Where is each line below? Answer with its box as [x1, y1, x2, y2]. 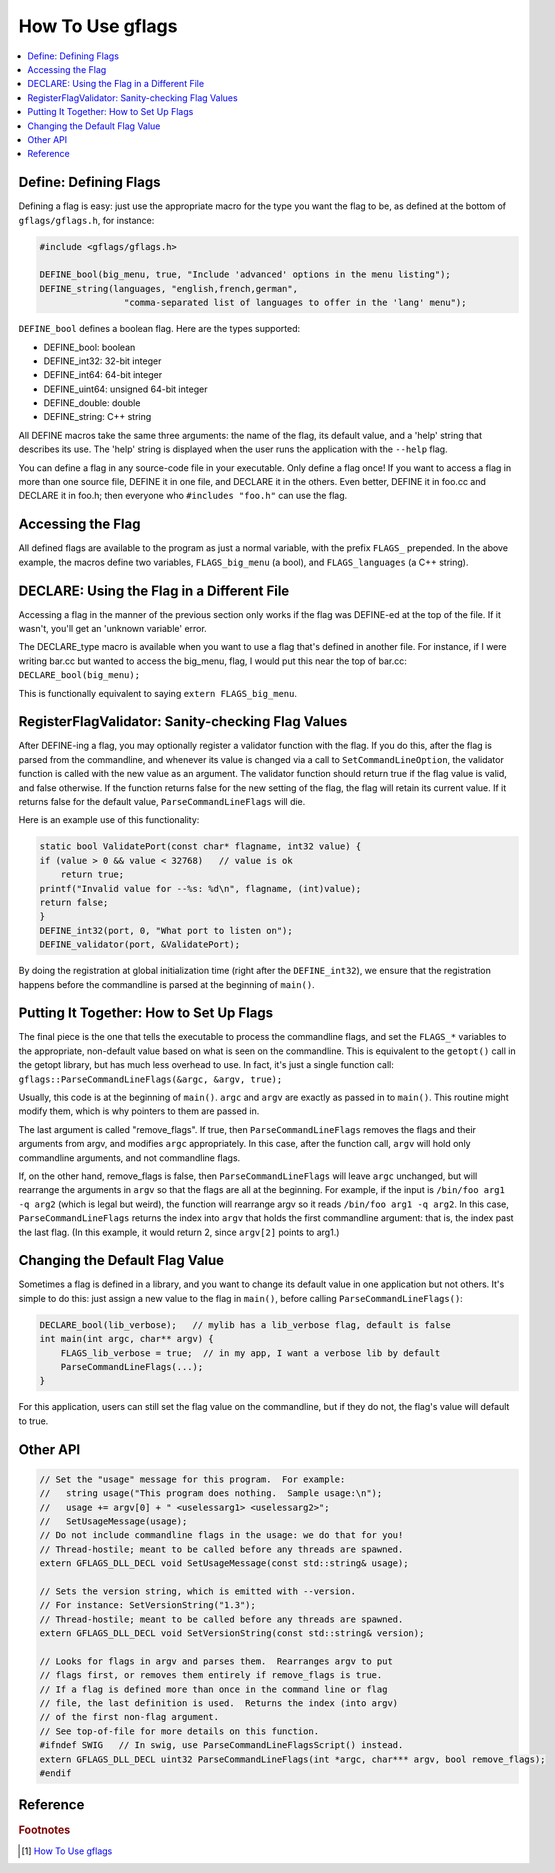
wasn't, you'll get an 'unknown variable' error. [18, 623, 207, 634]
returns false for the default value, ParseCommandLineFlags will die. [18, 796, 306, 808]
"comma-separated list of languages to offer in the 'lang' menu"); [123, 297, 467, 309]
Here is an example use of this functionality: [18, 814, 200, 826]
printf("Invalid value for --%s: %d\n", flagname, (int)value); [39, 883, 362, 894]
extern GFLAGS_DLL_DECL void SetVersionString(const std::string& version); [39, 1628, 425, 1639]
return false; [39, 896, 109, 908]
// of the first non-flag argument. [39, 1711, 220, 1723]
